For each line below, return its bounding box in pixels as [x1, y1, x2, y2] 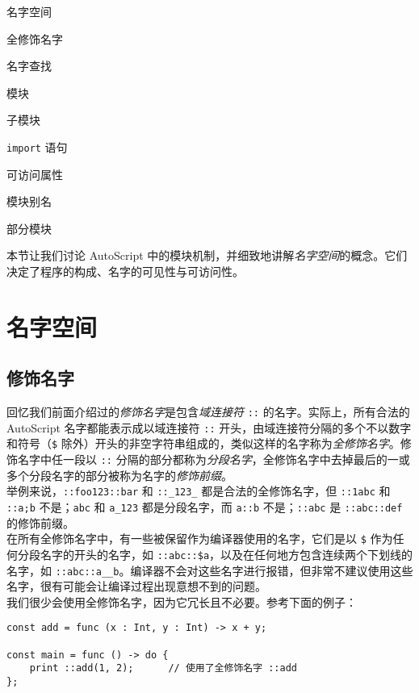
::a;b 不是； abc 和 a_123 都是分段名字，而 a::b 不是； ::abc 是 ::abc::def [6, 499, 403, 516]
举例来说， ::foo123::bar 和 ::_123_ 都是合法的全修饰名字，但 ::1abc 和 [6, 482, 391, 499]
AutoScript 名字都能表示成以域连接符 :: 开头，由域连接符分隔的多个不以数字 [6, 419, 412, 436]
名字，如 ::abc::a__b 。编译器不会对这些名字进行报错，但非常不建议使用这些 [6, 561, 413, 578]
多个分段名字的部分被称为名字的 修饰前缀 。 [6, 466, 233, 483]
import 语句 [6, 138, 68, 155]
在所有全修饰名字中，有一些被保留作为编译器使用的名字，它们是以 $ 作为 [6, 530, 393, 547]
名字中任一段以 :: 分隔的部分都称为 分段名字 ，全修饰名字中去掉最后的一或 [17, 451, 410, 468]
